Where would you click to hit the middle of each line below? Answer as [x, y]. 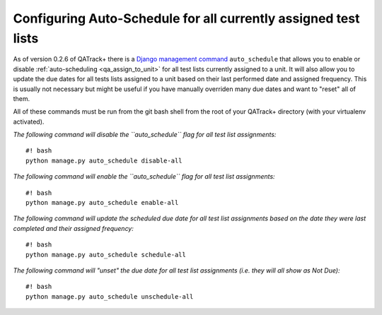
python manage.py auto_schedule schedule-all [106, 255]
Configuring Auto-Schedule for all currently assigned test [186, 18]
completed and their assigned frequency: [74, 228]
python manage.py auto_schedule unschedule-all [110, 296]
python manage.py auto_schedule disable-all [104, 160]
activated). [29, 121]
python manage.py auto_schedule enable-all [102, 203]
